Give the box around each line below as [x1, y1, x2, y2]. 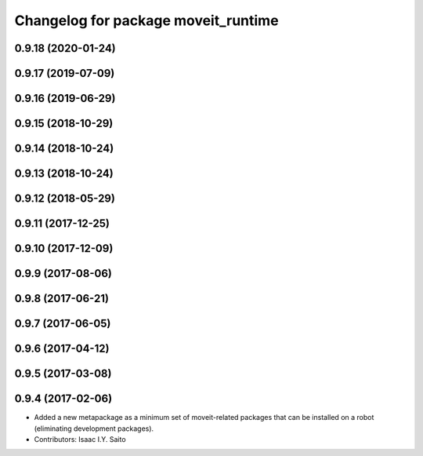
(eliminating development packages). [34, 424, 154, 433]
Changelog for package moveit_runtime [14, 12, 279, 29]
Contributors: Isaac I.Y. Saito [34, 435, 126, 444]
